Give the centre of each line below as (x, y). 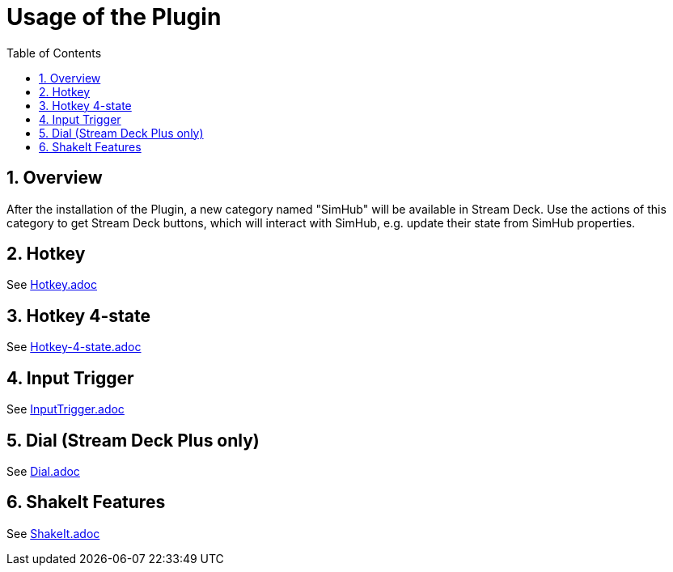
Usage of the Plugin (114, 17)
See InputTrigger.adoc (66, 409)
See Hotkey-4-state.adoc (74, 347)
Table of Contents (54, 53)
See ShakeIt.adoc (53, 533)
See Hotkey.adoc (52, 285)
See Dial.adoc (43, 471)
